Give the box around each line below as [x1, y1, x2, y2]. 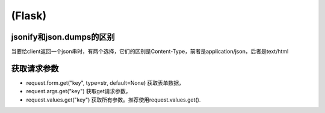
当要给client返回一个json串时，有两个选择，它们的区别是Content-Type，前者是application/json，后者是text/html [11, 48, 289, 55]
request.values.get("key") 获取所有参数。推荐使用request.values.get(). [26, 96, 201, 103]
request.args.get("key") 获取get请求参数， [26, 88, 132, 95]
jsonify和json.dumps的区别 [11, 32, 115, 42]
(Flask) [11, 9, 47, 22]
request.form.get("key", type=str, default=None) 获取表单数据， [26, 79, 185, 87]
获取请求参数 [11, 63, 59, 73]
